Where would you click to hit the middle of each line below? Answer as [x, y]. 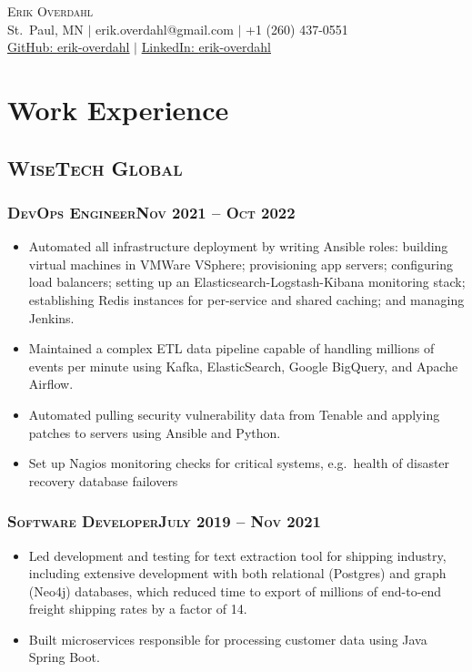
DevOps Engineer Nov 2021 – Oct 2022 [151, 212]
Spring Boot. [64, 657]
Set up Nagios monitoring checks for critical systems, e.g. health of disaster [239, 463]
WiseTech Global [95, 167]
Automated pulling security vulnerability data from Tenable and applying [234, 414]
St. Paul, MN [45, 29]
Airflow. [51, 384]
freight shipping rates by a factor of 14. [138, 609]
